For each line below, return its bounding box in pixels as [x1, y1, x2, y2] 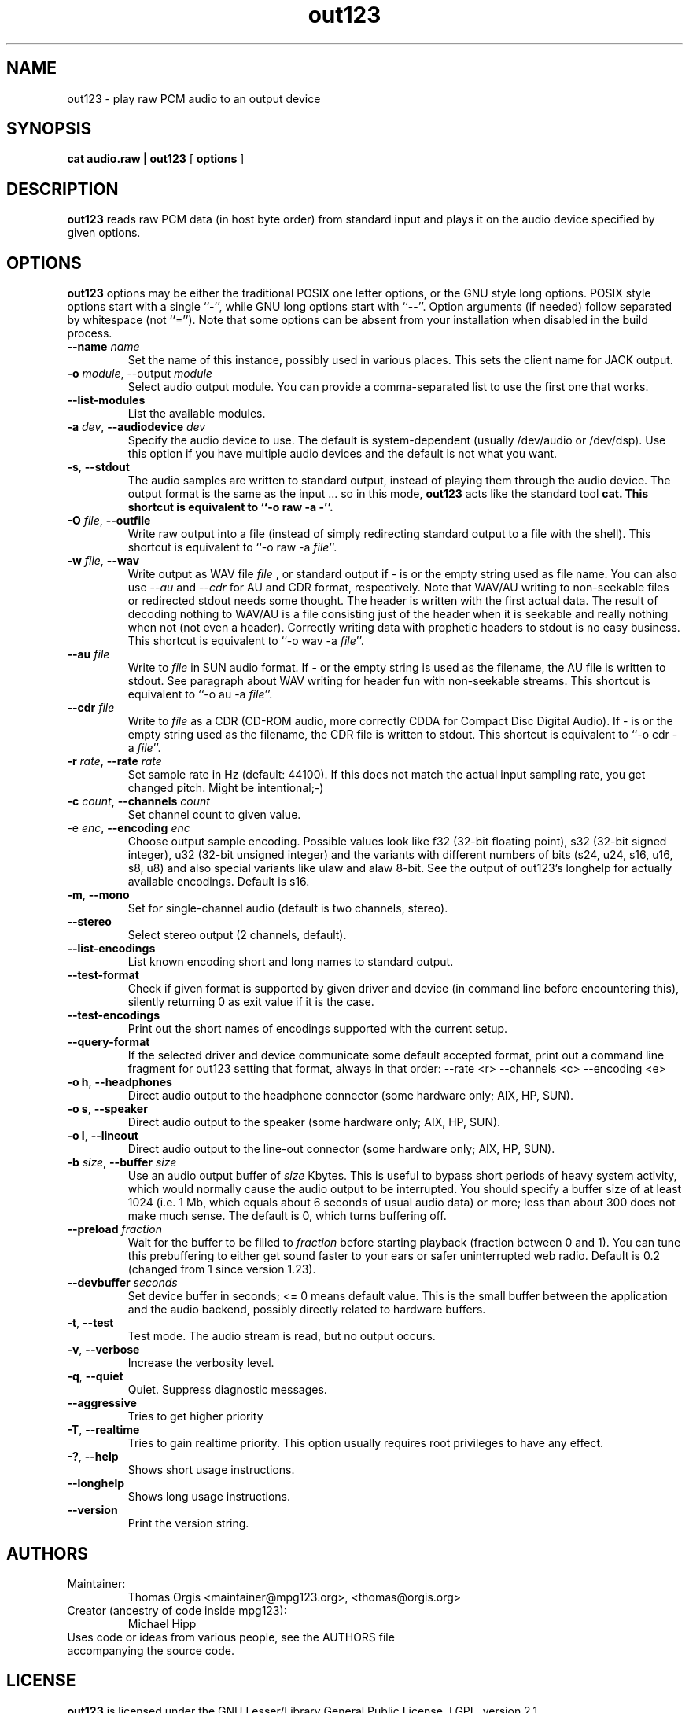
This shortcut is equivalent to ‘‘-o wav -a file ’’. [127, 634, 364, 648]
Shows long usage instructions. [127, 1490, 291, 1504]
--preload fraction [67, 1222, 162, 1236]
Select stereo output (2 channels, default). [127, 928, 347, 942]
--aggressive [67, 1396, 137, 1410]
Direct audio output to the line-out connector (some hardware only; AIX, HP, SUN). [127, 1142, 555, 1156]
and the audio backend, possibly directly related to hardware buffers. [127, 1302, 486, 1317]
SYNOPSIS [6, 119, 92, 139]
